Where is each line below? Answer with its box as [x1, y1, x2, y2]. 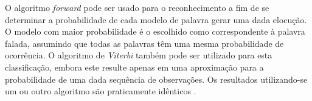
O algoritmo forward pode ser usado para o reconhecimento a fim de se [5, 1, 269, 13]
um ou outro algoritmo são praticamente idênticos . [5, 85, 196, 97]
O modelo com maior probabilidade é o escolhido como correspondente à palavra [5, 25, 305, 38]
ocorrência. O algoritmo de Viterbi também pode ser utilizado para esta [5, 49, 272, 61]
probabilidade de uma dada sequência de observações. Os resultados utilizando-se [5, 72, 308, 85]
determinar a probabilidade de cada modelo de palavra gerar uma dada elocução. [5, 13, 307, 26]
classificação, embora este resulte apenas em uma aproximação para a [5, 60, 264, 73]
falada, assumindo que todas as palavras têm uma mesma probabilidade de [5, 37, 284, 49]
